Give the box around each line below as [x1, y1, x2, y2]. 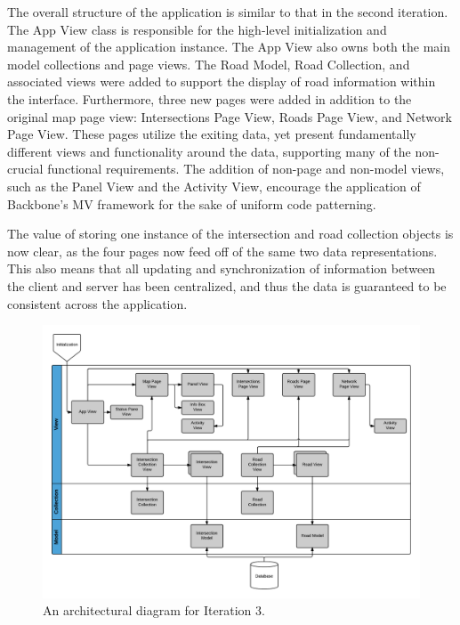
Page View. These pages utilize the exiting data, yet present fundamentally [7, 125, 416, 143]
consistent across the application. [7, 294, 188, 312]
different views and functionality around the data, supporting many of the [7, 142, 411, 160]
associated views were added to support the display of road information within [7, 72, 436, 91]
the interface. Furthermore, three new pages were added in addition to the [7, 89, 412, 108]
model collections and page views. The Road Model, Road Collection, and [7, 54, 410, 73]
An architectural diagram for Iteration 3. [43, 601, 265, 620]
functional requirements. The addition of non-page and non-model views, [47, 159, 445, 178]
